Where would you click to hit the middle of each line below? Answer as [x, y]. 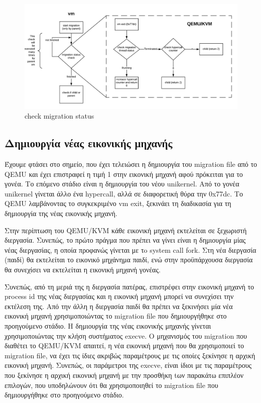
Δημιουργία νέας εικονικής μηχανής [89, 143]
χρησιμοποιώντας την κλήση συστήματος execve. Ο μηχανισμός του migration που [126, 335]
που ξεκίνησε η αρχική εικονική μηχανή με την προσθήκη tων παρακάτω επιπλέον [124, 375]
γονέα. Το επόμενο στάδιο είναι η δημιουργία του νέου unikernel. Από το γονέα [122, 184]
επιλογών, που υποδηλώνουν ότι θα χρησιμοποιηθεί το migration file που [111, 385]
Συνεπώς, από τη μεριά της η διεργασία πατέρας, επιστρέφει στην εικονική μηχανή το [129, 286]
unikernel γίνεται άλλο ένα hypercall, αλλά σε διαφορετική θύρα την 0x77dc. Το [124, 193]
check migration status [59, 116]
